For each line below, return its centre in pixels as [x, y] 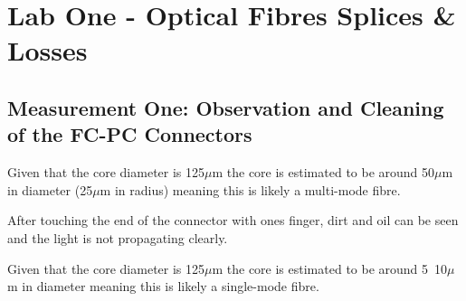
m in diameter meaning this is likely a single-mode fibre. [163, 286]
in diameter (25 [50, 189]
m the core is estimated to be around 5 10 [330, 268]
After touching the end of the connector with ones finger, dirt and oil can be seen [233, 220]
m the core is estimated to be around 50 [323, 172]
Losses [48, 50]
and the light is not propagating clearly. [118, 237]
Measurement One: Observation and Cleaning [226, 107]
